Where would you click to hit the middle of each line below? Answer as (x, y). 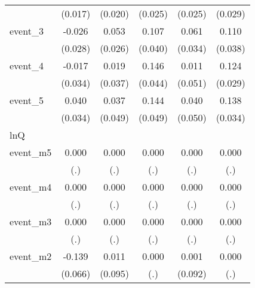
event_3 (27, 31)
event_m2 (31, 256)
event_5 (27, 100)
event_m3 (31, 221)
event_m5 (31, 152)
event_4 (27, 65)
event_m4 (31, 187)
